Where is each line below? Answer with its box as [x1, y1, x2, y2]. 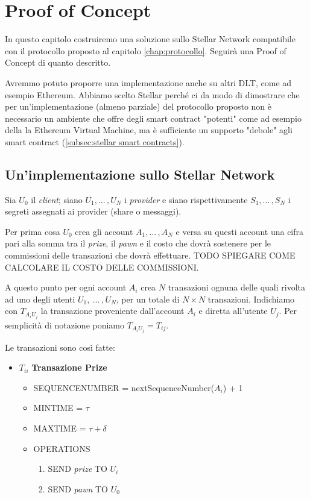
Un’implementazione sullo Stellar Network [5, 165, 275, 183]
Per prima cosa [5, 225, 60, 237]
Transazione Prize [31, 361, 107, 374]
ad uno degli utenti [5, 292, 75, 305]
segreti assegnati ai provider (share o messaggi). [5, 205, 182, 218]
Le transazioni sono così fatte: [5, 341, 115, 353]
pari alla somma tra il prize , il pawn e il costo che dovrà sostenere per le [5, 237, 271, 249]
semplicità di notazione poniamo [5, 318, 125, 331]
